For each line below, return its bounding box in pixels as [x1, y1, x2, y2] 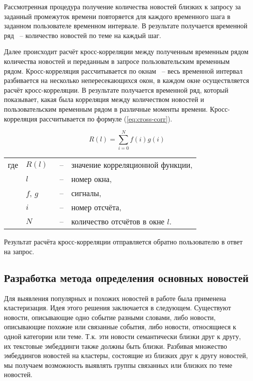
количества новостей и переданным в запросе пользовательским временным [4, 56, 230, 66]
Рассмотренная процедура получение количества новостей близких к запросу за [4, 1, 241, 11]
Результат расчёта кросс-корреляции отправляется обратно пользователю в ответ [4, 237, 243, 247]
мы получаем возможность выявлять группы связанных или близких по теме [4, 360, 232, 370]
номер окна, [71, 173, 112, 185]
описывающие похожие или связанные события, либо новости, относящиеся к [4, 321, 236, 332]
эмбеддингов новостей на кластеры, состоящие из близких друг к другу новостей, [4, 350, 248, 361]
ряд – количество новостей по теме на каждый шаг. [4, 30, 161, 40]
